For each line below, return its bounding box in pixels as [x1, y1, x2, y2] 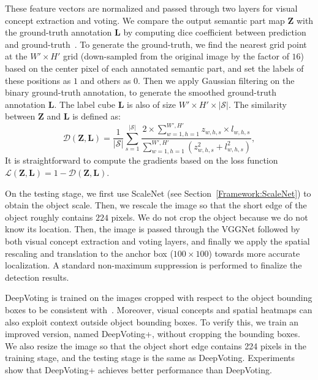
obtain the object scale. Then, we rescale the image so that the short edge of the [5, 199, 307, 211]
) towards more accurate [208, 246, 300, 259]
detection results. [5, 270, 69, 283]
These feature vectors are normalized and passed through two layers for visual [5, 2, 298, 14]
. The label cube [54, 97, 116, 110]
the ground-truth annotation [5, 26, 112, 39]
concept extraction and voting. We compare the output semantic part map [5, 13, 285, 26]
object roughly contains [5, 210, 93, 223]
